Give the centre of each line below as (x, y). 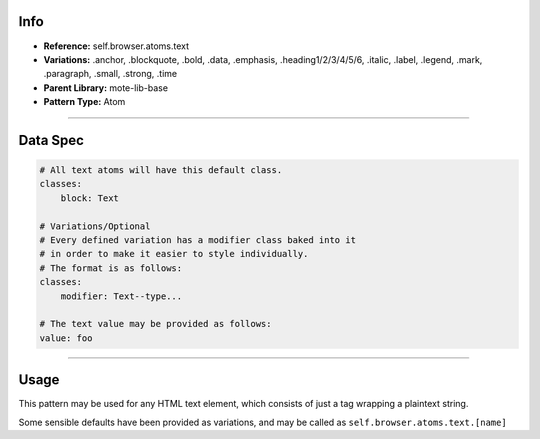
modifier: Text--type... (121, 296)
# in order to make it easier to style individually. (174, 254)
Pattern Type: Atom (84, 102)
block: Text (90, 198)
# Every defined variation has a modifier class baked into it (198, 240)
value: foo (66, 338)
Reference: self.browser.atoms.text (116, 46)
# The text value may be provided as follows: (155, 324)
